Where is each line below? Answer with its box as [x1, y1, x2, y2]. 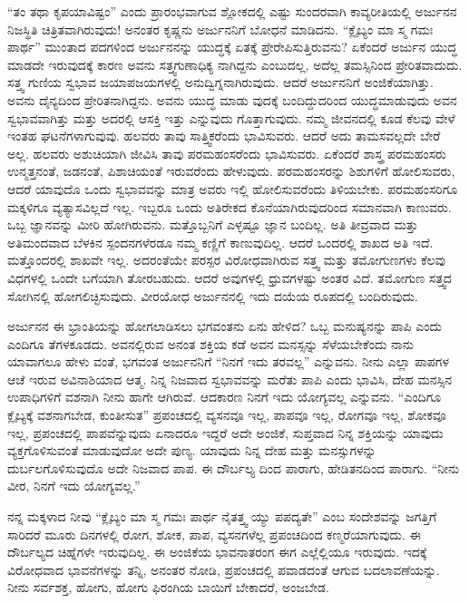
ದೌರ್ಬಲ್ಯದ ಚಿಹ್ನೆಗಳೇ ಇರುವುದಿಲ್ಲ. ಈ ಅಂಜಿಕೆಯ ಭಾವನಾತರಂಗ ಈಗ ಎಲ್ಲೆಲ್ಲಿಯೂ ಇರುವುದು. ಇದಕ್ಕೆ [7, 542, 427, 561]
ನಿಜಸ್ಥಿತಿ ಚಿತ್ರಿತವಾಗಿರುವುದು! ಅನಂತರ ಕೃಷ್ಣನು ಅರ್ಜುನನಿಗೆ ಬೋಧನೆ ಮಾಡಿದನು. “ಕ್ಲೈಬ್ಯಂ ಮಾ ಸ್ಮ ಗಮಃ [7, 19, 434, 38]
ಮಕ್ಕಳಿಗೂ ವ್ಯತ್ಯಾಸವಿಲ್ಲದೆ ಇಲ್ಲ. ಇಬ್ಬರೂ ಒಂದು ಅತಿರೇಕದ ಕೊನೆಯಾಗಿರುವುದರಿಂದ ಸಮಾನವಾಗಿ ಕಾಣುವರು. [7, 197, 452, 216]
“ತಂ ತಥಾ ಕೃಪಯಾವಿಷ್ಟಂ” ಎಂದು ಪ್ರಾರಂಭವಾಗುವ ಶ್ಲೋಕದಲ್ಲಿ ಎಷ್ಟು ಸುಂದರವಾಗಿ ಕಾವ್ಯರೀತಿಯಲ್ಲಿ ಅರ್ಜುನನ [7, 2, 457, 20]
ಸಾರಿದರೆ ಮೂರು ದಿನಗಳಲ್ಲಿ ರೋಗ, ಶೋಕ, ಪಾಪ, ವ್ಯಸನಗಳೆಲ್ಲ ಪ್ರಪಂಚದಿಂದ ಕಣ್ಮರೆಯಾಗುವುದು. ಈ [7, 524, 421, 543]
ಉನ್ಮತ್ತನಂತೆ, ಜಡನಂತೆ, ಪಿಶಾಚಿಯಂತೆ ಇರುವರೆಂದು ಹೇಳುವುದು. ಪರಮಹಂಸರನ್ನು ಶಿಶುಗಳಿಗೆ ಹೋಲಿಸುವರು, [7, 161, 455, 180]
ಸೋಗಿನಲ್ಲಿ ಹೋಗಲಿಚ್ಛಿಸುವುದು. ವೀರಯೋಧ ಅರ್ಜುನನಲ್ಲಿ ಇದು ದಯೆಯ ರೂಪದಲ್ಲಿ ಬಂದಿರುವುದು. [7, 286, 418, 305]
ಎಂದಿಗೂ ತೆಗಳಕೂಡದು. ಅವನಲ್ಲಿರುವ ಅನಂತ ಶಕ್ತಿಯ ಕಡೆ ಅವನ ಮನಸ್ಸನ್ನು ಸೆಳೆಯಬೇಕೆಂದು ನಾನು [7, 334, 415, 353]
